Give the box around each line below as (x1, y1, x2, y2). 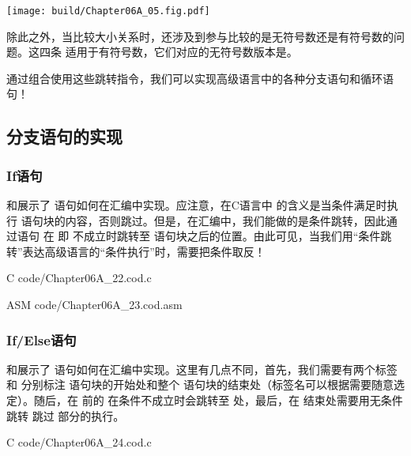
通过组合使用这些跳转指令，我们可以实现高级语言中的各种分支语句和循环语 (6, 70, 394, 86)
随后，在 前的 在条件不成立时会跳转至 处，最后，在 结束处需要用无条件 (33, 392, 403, 408)
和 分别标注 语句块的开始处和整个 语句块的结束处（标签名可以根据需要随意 (6, 376, 394, 393)
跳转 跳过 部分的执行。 (6, 407, 125, 424)
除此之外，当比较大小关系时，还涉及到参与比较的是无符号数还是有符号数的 (6, 28, 394, 44)
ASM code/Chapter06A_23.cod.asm (6, 296, 183, 312)
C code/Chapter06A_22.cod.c (6, 269, 152, 286)
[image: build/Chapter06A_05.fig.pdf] (6, 6, 210, 17)
